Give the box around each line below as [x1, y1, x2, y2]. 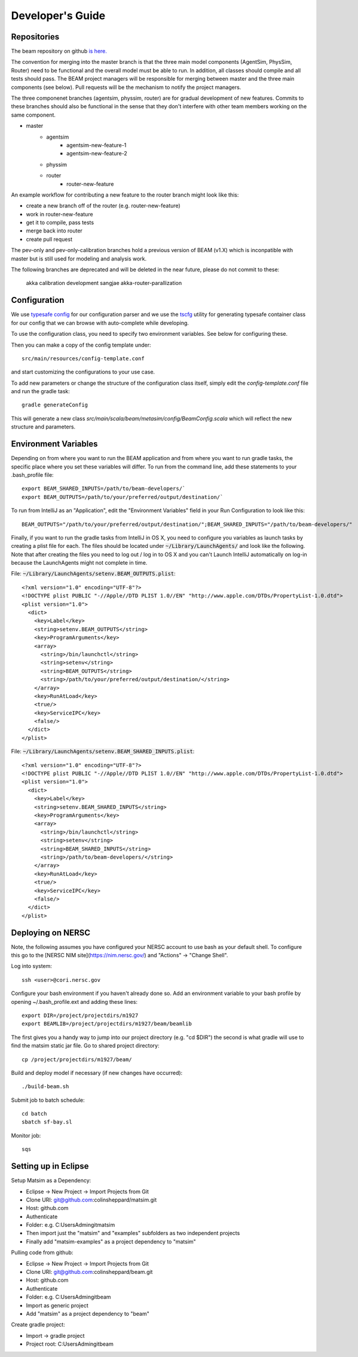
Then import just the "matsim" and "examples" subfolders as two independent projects [26, 1230, 240, 1237]
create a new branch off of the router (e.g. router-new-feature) [26, 202, 180, 209]
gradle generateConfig [22, 402, 88, 409]
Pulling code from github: [11, 1249, 74, 1256]
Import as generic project [26, 1301, 89, 1309]
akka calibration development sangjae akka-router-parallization [26, 280, 182, 287]
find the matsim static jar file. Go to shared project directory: [11, 1042, 160, 1049]
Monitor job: [11, 1132, 41, 1139]
